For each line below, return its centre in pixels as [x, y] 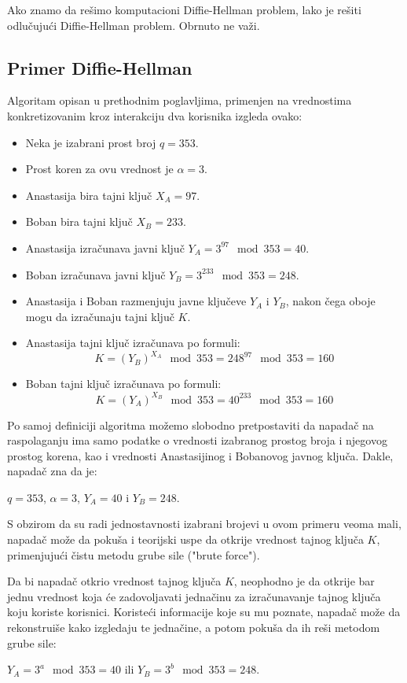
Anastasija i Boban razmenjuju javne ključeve [136, 301]
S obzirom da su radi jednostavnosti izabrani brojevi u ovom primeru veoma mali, [204, 524]
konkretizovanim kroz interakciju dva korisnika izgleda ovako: [155, 115]
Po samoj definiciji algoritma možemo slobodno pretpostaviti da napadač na [191, 425]
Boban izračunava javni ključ [95, 274]
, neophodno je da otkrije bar [304, 581]
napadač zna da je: [52, 471]
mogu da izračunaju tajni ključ [100, 316]
